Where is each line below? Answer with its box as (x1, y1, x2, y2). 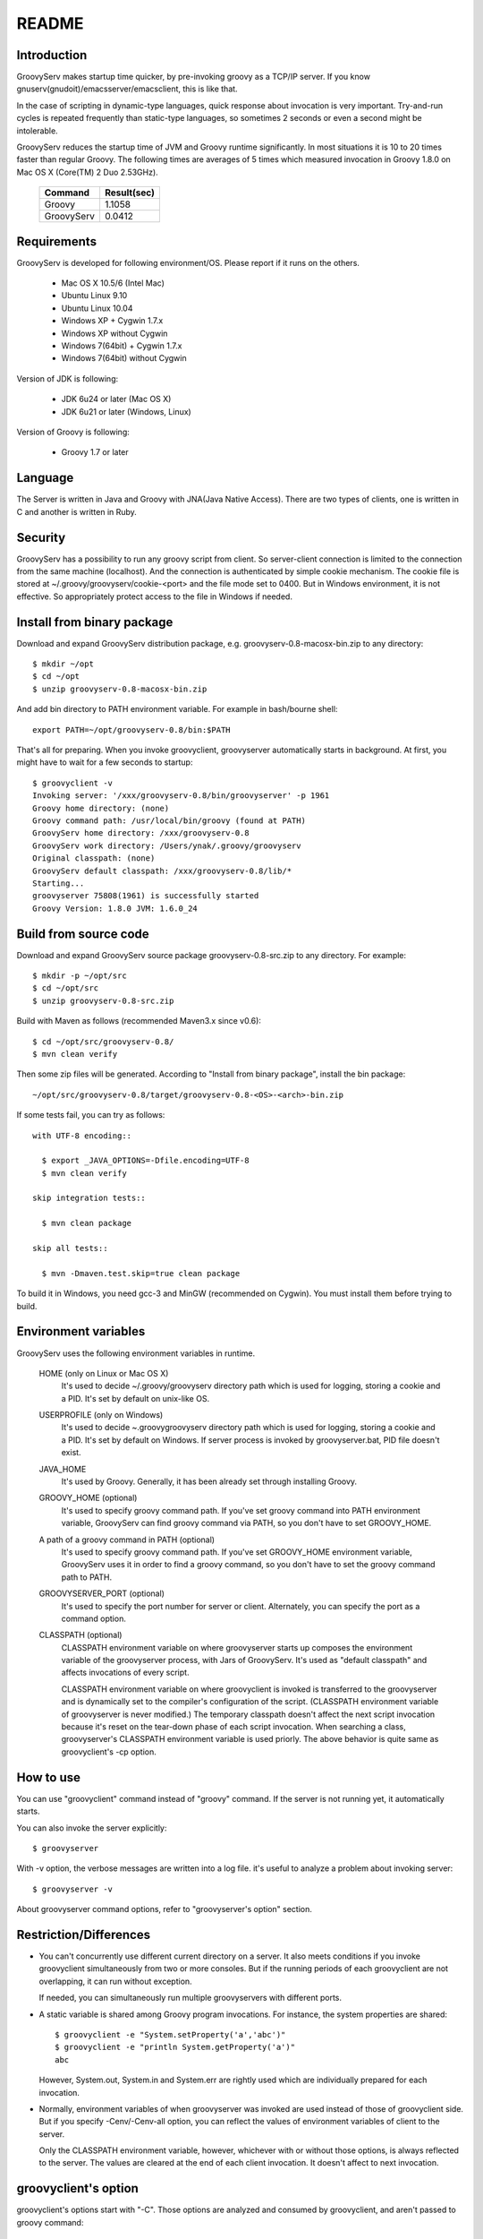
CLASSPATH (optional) (38, 1630, 123, 1641)
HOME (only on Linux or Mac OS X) (38, 1368, 169, 1378)
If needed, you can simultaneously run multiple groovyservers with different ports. (38, 1993, 343, 2003)
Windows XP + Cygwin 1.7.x (61, 315, 164, 326)
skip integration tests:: (32, 1193, 147, 1204)
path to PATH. (61, 1572, 112, 1583)
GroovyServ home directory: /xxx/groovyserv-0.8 (32, 828, 250, 838)
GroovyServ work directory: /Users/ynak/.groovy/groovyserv (32, 840, 301, 851)
